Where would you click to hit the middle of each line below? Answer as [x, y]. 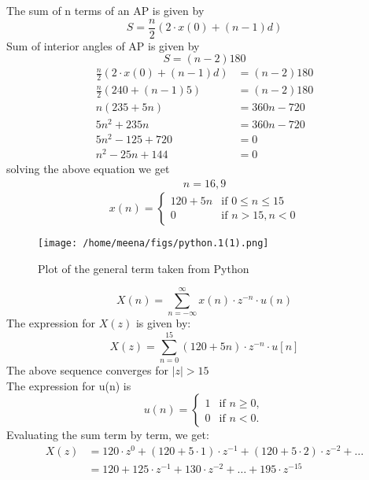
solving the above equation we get [88, 169]
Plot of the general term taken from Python [144, 268]
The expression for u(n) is [69, 385]
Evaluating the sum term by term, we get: [108, 435]
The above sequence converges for [87, 370]
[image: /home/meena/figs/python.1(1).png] [153, 243]
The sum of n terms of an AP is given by [105, 10]
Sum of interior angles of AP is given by [103, 45]
